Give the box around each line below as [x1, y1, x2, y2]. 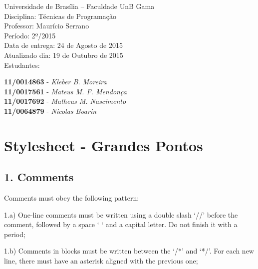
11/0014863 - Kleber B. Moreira [4, 76, 107, 87]
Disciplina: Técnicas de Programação [4, 10, 116, 21]
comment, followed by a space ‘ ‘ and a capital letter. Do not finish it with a [4, 219, 238, 230]
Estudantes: [4, 59, 40, 70]
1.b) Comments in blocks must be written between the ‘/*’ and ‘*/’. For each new [4, 246, 254, 256]
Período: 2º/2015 [4, 30, 56, 40]
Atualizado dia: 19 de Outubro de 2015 [4, 49, 123, 60]
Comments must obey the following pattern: [4, 193, 139, 203]
